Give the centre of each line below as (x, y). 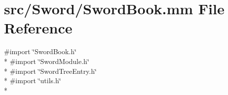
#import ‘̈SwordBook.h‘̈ (40, 51)
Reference (38, 28)
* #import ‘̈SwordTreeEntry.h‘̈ (50, 71)
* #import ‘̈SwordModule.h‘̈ (47, 61)
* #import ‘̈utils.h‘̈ (33, 80)
